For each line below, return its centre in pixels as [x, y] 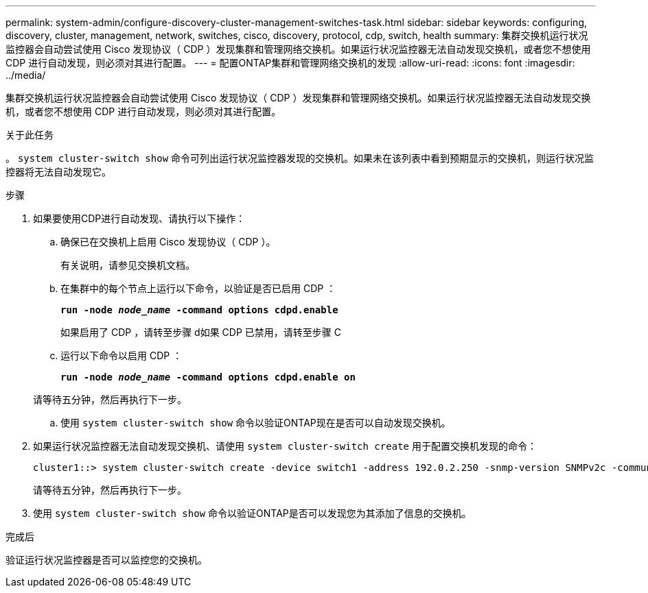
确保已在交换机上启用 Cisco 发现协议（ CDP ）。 [168, 242]
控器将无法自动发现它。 [58, 172]
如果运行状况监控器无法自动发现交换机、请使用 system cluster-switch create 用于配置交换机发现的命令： [285, 446]
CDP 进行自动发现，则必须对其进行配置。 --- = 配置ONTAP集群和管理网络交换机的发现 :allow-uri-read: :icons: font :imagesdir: [290, 63]
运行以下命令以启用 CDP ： [121, 355]
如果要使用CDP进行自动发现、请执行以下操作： [139, 218]
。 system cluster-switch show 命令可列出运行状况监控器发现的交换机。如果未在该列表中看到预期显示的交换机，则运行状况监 [300, 158]
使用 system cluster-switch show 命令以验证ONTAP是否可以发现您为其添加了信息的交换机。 [252, 513]
